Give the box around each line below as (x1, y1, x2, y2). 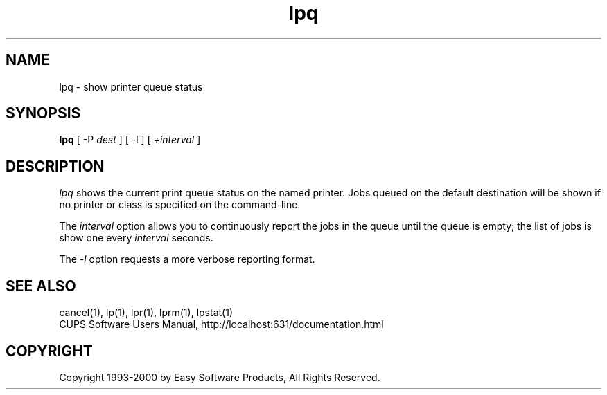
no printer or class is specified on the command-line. (59, 199, 301, 211)
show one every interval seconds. (59, 232, 213, 244)
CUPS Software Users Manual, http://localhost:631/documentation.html (59, 318, 384, 331)
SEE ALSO (6, 277, 76, 295)
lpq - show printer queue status (59, 80, 203, 93)
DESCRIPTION (6, 157, 105, 175)
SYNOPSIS (6, 104, 81, 122)
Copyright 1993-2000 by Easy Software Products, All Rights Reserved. (59, 371, 380, 383)
